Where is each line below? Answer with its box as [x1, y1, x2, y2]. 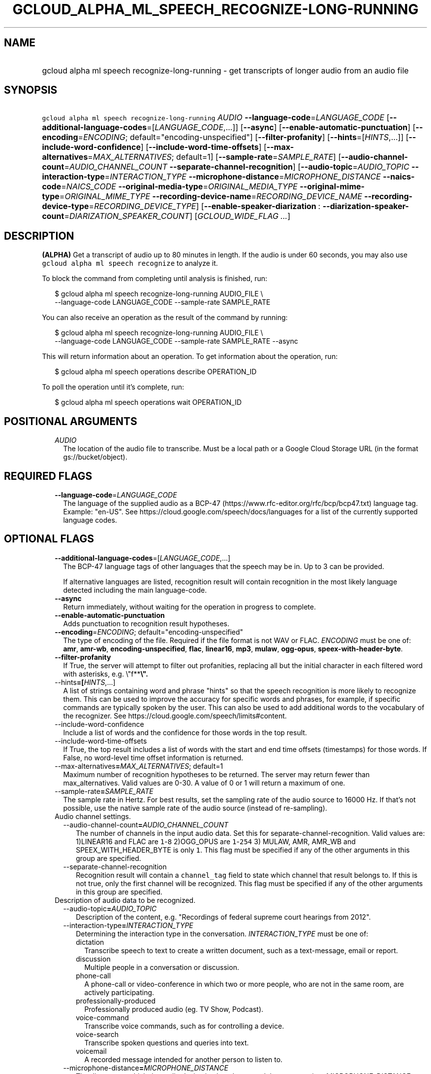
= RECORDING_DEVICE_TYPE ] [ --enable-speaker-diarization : [89, 201, 321, 212]
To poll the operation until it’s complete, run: [42, 383, 185, 392]
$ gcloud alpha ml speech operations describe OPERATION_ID [55, 367, 257, 376]
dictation [76, 937, 104, 946]
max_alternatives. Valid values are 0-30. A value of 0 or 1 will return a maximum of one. [63, 778, 345, 787]
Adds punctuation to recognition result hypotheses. [63, 619, 230, 628]
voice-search [76, 1030, 119, 1038]
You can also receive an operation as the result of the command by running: [42, 313, 288, 322]
